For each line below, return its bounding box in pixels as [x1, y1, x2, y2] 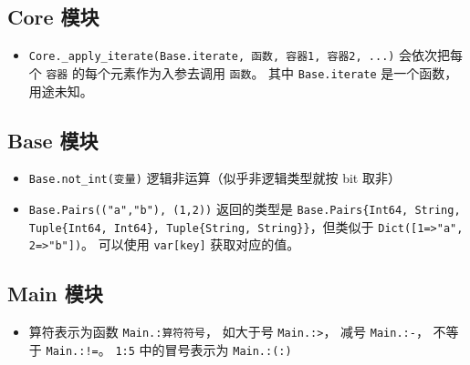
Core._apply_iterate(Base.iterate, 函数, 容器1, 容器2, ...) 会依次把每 [28, 46, 464, 65]
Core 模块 [7, 3, 99, 31]
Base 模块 [7, 126, 99, 154]
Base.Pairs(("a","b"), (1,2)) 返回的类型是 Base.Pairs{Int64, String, [28, 198, 461, 218]
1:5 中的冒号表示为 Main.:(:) [115, 340, 292, 359]
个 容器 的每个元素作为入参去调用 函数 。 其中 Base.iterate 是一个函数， [28, 63, 458, 82]
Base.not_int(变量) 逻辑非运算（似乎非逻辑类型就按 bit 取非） [28, 168, 401, 188]
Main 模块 [7, 279, 103, 308]
